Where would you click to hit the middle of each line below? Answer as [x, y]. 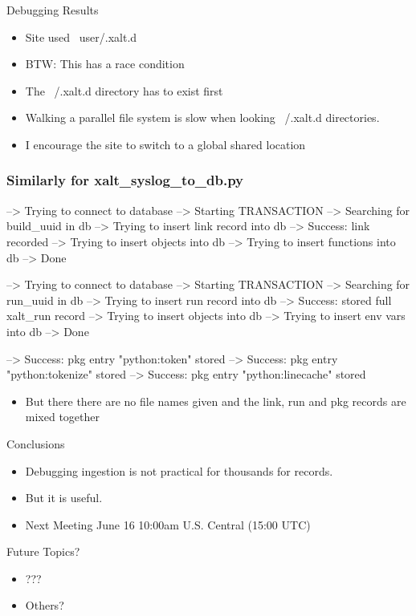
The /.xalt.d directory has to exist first [124, 90]
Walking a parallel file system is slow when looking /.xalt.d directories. [202, 118]
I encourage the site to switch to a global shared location [165, 144]
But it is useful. [64, 498]
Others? [45, 605]
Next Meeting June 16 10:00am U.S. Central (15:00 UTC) [168, 524]
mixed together [63, 417]
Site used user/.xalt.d [81, 36]
